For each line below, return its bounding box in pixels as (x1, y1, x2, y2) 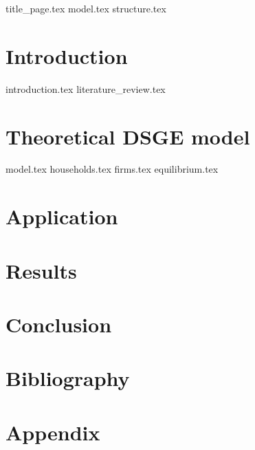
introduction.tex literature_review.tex (5, 81, 166, 96)
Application (5, 202, 118, 231)
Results (5, 256, 77, 284)
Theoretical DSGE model (5, 122, 250, 150)
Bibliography (5, 364, 130, 392)
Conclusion (5, 310, 112, 338)
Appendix (5, 418, 100, 446)
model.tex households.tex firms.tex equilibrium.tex (5, 162, 219, 176)
